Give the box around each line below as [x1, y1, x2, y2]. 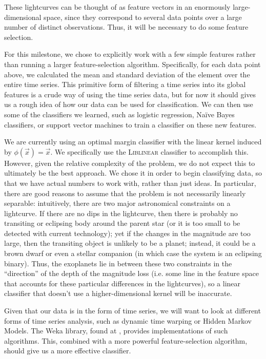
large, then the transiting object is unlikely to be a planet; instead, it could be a [4, 238, 256, 248]
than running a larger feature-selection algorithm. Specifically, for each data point [4, 58, 261, 69]
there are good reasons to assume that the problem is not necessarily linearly [4, 187, 246, 198]
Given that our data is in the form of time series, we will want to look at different [4, 305, 261, 316]
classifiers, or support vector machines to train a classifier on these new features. [4, 119, 257, 130]
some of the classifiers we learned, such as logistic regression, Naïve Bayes [4, 109, 235, 119]
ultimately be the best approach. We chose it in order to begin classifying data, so [4, 167, 262, 178]
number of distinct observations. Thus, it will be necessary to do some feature [4, 22, 249, 32]
